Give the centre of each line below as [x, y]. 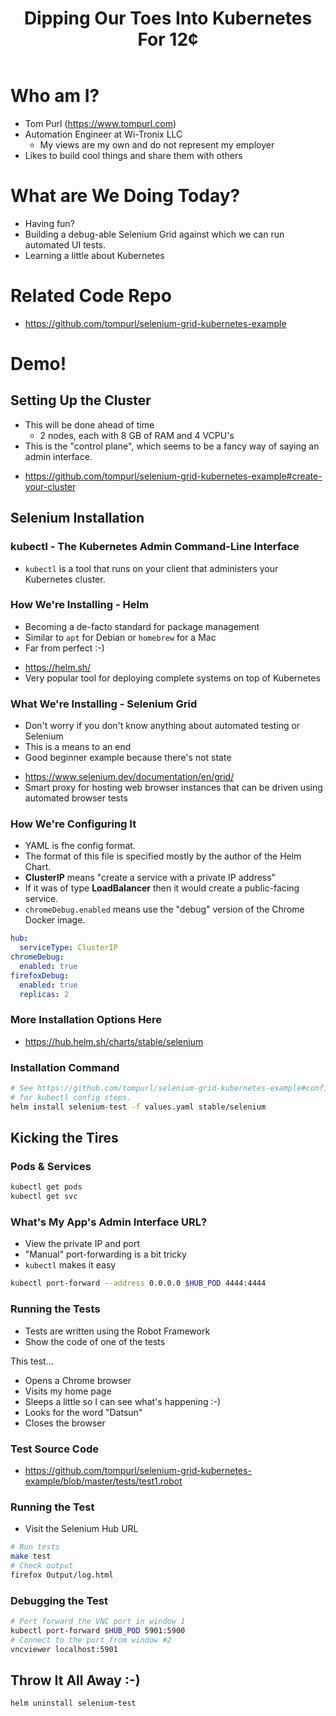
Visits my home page [68, 1391]
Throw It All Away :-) [75, 1680]
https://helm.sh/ [58, 667]
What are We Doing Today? [125, 196]
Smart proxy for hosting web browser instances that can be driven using [173, 788]
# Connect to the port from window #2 [91, 1640]
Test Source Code [55, 1449]
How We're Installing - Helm [79, 605]
